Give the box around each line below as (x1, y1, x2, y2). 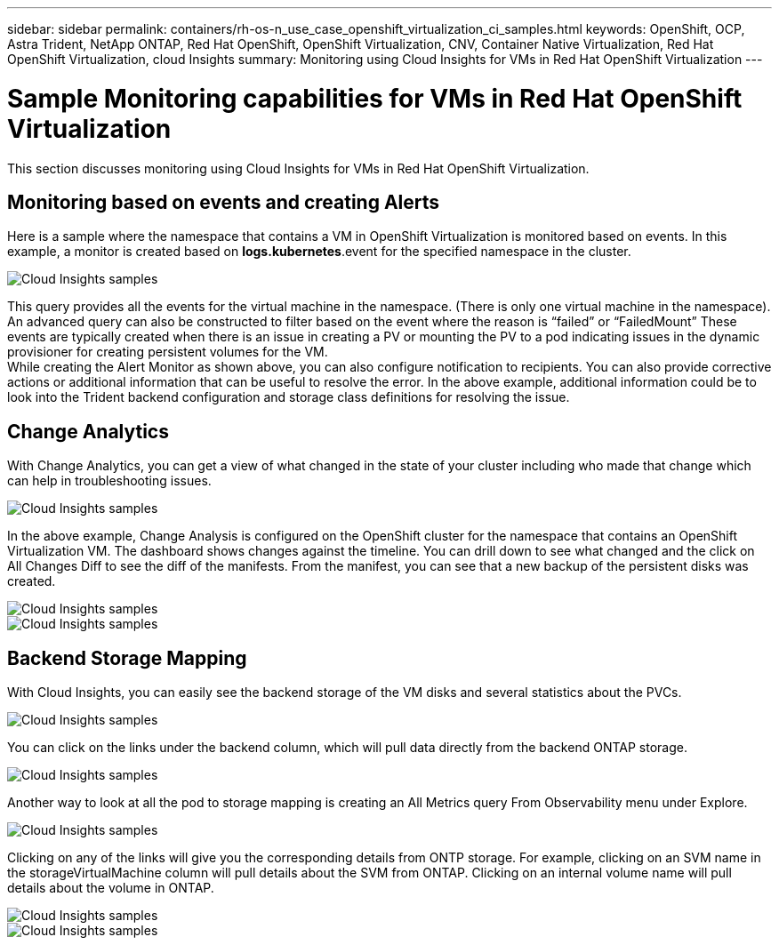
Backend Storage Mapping (7, 646, 247, 669)
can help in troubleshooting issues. (7, 473, 212, 489)
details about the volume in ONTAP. (7, 880, 214, 896)
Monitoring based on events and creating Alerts (7, 190, 440, 213)
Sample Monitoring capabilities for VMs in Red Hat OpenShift (7, 83, 743, 114)
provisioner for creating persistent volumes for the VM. (7, 344, 328, 360)
